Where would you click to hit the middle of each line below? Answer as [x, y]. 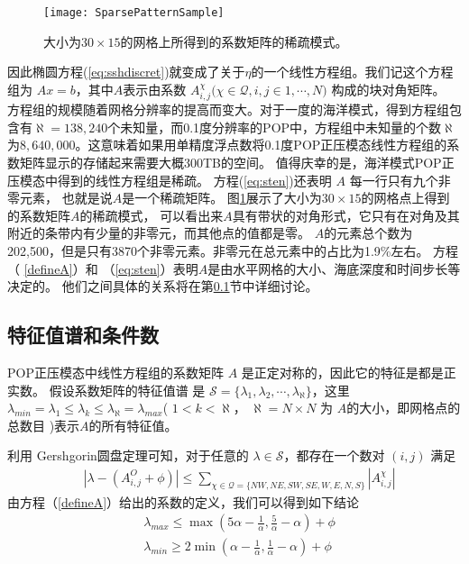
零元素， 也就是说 [60, 198]
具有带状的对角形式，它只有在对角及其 [346, 215]
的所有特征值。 [133, 425]
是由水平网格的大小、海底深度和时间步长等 [334, 268]
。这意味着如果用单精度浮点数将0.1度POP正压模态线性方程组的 [261, 145]
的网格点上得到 [405, 198]
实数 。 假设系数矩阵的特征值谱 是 [106, 390]
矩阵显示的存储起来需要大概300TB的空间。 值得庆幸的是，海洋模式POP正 [237, 163]
